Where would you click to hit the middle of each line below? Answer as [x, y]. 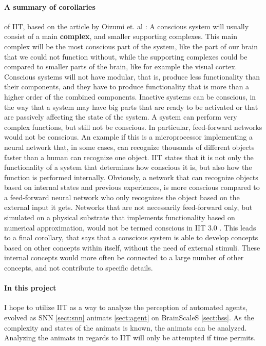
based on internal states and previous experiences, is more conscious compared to [132, 187]
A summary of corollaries [50, 6]
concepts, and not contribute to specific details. [79, 268]
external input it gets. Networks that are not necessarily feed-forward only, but [128, 207]
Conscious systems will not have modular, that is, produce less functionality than [132, 76]
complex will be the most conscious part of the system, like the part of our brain [131, 46]
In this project [30, 288]
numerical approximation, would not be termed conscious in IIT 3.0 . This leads [130, 227]
